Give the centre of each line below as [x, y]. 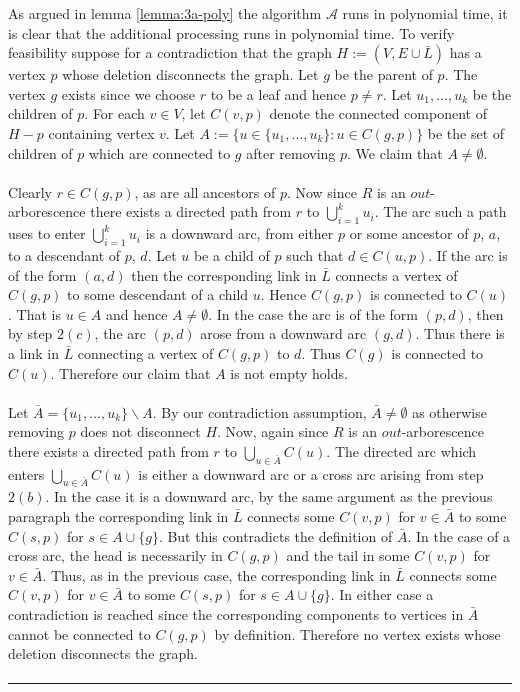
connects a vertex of [396, 274]
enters [26, 473]
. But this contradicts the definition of [275, 535]
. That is [34, 313]
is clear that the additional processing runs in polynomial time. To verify [231, 32]
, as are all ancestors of [205, 191]
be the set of [466, 132]
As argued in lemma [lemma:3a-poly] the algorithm [165, 13]
